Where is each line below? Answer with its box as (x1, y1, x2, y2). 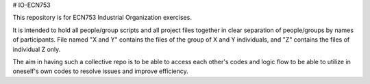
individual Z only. (12, 45, 61, 53)
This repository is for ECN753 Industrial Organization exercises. (12, 14, 192, 22)
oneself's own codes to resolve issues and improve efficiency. (12, 67, 188, 75)
